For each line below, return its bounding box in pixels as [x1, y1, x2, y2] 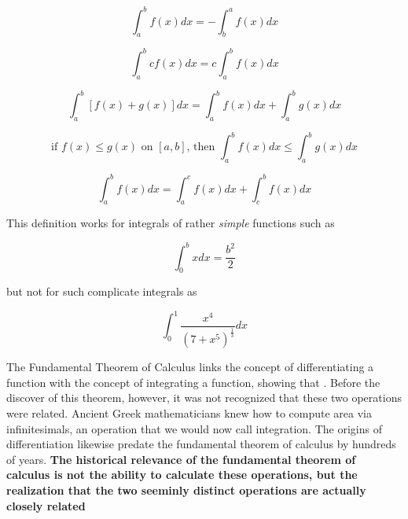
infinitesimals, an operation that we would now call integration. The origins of [6, 420, 382, 436]
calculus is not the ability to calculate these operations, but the [6, 466, 358, 483]
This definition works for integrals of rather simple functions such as [6, 215, 335, 231]
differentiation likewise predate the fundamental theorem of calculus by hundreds [6, 436, 396, 452]
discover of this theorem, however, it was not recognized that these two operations [6, 389, 402, 406]
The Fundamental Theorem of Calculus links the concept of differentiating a [6, 359, 374, 375]
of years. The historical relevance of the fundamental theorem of [6, 451, 356, 467]
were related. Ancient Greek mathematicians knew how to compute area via [6, 405, 372, 421]
